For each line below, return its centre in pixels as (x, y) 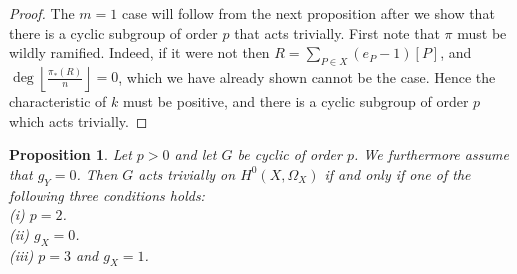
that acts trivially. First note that (337, 32)
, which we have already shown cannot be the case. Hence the (307, 76)
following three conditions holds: (107, 194)
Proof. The (42, 13)
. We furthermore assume (431, 154)
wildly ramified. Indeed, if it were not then (139, 52)
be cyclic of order (289, 154)
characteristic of (58, 100)
